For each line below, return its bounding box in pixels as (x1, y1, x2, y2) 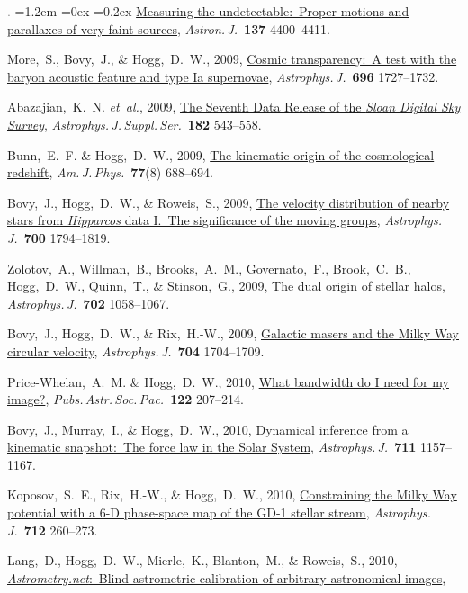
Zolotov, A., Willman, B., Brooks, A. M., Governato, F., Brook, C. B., (7, 258, 411, 277)
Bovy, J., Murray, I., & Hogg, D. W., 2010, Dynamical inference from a (7, 419, 409, 438)
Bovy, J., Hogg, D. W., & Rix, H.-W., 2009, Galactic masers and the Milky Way (7, 324, 459, 343)
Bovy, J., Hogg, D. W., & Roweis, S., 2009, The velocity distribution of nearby (7, 193, 450, 211)
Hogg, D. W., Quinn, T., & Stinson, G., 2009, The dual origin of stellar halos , (7, 276, 445, 295)
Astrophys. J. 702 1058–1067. (7, 293, 170, 312)
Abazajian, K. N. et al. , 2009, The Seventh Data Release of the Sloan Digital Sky (7, 97, 461, 116)
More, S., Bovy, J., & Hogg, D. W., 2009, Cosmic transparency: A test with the (7, 49, 457, 68)
